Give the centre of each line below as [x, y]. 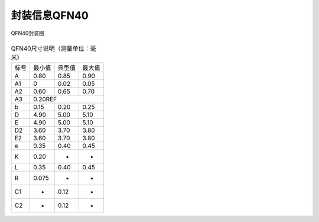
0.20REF [45, 99]
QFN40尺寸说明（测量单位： [51, 49]
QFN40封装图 [27, 33]
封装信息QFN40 [50, 15]
